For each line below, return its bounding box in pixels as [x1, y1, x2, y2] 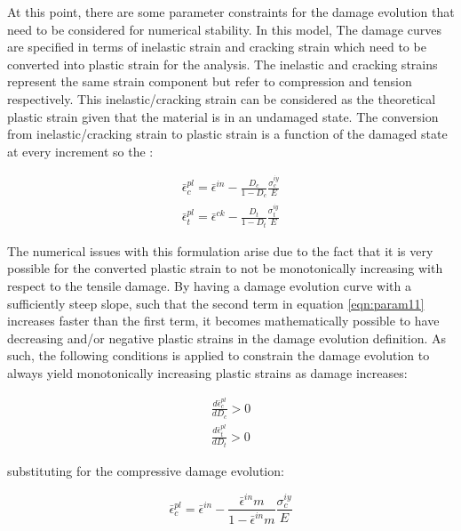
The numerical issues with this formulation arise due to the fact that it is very [7, 241, 433, 260]
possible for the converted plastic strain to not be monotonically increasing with [7, 259, 443, 278]
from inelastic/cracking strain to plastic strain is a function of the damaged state [7, 125, 448, 143]
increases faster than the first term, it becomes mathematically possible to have [7, 311, 440, 330]
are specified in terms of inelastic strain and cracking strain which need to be [7, 37, 426, 56]
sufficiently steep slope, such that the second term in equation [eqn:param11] [7, 294, 425, 312]
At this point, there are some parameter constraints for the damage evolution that [7, 3, 455, 20]
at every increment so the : [7, 141, 154, 160]
